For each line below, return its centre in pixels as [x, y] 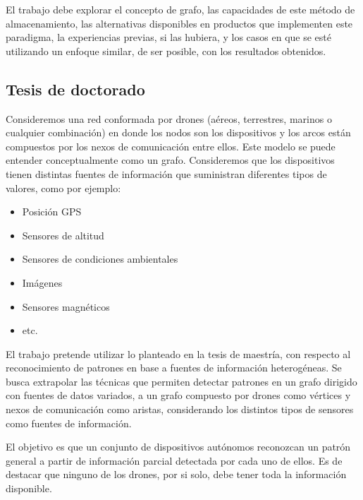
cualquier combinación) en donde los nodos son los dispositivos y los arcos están [178, 132]
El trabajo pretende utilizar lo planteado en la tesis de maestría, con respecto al [178, 353]
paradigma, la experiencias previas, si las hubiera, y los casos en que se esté [169, 37]
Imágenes [42, 282]
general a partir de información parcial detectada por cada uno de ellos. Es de [174, 460]
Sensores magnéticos [66, 306]
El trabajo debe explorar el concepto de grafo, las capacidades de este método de [180, 9]
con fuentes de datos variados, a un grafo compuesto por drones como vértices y [178, 395]
